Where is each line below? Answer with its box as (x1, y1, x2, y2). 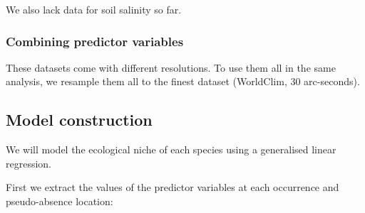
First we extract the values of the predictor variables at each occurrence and (6, 180, 339, 195)
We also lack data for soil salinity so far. (6, 2, 182, 16)
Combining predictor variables (6, 32, 184, 50)
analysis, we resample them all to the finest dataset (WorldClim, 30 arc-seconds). (6, 74, 360, 89)
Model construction (6, 109, 153, 131)
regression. (6, 155, 52, 170)
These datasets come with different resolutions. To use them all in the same (6, 60, 336, 75)
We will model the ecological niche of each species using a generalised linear (6, 142, 336, 157)
